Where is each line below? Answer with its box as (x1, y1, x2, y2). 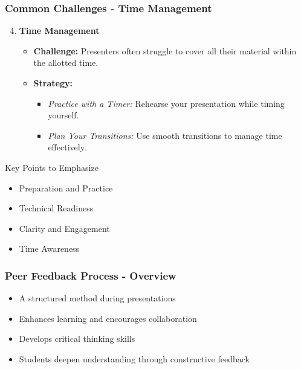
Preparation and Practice (19, 181, 113, 194)
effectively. (48, 141, 86, 153)
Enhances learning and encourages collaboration (19, 312, 197, 324)
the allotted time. (33, 56, 99, 69)
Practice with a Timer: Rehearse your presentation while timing (48, 97, 285, 109)
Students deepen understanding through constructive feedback (19, 352, 250, 365)
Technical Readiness (19, 202, 94, 214)
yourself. (48, 109, 79, 121)
